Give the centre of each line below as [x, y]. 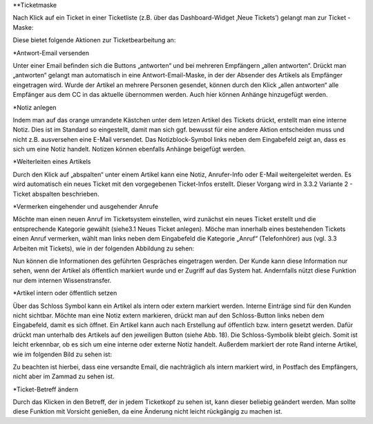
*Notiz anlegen [35, 107]
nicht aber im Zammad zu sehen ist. [64, 376]
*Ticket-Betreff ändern [46, 389]
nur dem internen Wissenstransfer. [62, 280]
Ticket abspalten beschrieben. [56, 194]
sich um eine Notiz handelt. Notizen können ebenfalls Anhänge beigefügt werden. [129, 149]
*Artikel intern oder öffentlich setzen [65, 293]
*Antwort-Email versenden [51, 53]
